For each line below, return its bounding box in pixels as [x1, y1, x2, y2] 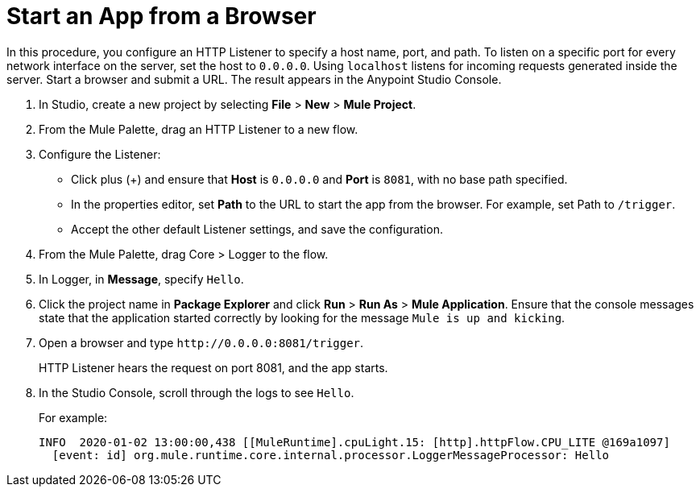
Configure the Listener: [39, 147, 161, 161]
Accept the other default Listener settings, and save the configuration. [71, 222, 443, 236]
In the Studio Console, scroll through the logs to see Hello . [39, 385, 354, 400]
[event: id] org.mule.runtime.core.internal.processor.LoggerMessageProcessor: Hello [52, 448, 610, 462]
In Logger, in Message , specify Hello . [39, 271, 244, 286]
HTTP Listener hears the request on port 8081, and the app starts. [39, 360, 388, 375]
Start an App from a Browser [6, 2, 317, 30]
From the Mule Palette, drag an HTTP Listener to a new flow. [39, 122, 358, 136]
